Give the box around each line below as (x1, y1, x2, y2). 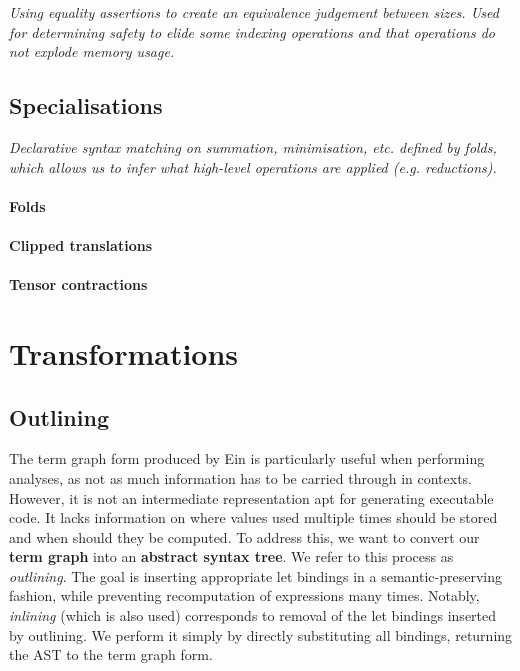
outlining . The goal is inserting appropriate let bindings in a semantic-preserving (9, 565, 502, 586)
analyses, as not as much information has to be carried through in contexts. (9, 467, 473, 488)
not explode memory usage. (9, 41, 175, 62)
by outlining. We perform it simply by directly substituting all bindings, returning (9, 624, 513, 645)
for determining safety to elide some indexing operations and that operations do (9, 21, 495, 42)
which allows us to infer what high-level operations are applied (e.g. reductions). (9, 156, 497, 177)
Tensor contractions (9, 274, 148, 295)
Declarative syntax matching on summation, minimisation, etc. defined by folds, (9, 136, 497, 157)
